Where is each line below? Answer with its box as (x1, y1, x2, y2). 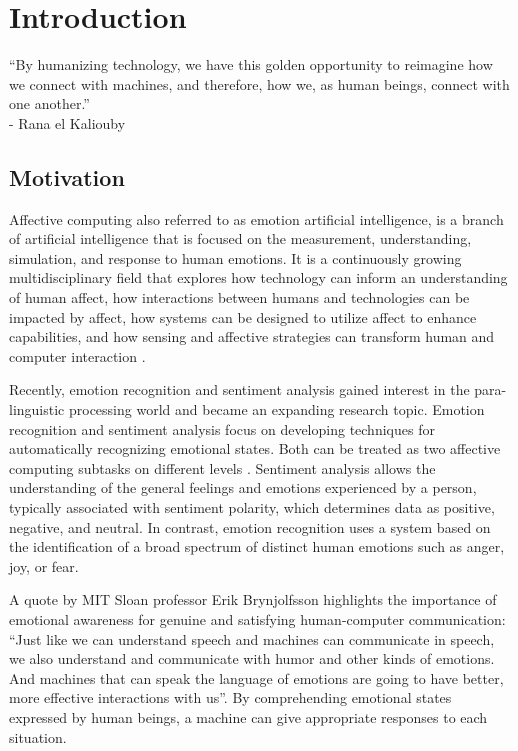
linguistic (9, 399, 65, 420)
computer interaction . (9, 345, 146, 366)
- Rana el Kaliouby (9, 112, 126, 133)
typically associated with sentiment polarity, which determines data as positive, (9, 497, 495, 518)
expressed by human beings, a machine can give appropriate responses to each (9, 706, 488, 727)
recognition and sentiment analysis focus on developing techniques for (9, 418, 435, 439)
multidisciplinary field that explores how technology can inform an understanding (9, 267, 508, 288)
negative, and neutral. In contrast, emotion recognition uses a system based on (9, 516, 491, 537)
